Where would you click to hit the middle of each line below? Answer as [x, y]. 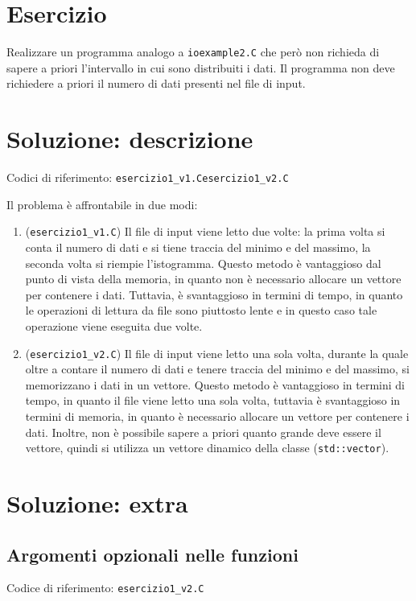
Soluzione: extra [97, 503]
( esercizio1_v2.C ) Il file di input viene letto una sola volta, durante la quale [217, 353]
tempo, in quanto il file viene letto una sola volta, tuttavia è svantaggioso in [213, 400]
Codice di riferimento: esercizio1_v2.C [105, 588]
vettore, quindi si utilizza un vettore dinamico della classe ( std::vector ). [207, 448]
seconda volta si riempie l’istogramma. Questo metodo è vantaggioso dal [203, 263]
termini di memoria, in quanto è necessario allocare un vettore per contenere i [217, 416]
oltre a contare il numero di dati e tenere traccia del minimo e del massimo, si [217, 369]
